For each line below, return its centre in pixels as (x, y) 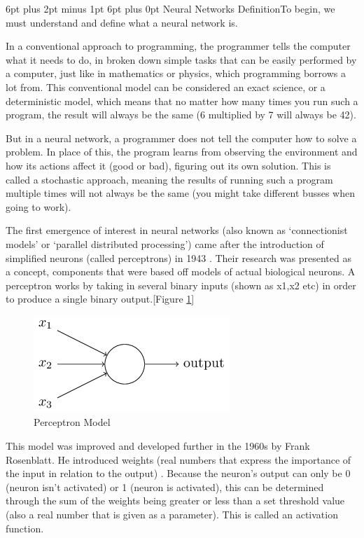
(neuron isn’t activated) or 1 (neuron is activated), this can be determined (165, 487)
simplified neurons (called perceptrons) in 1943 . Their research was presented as (178, 257)
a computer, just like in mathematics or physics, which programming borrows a (176, 73)
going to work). (38, 206)
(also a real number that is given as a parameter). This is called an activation (172, 515)
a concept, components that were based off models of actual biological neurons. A (181, 271)
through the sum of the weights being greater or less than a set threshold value (175, 501)
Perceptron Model (72, 422)
